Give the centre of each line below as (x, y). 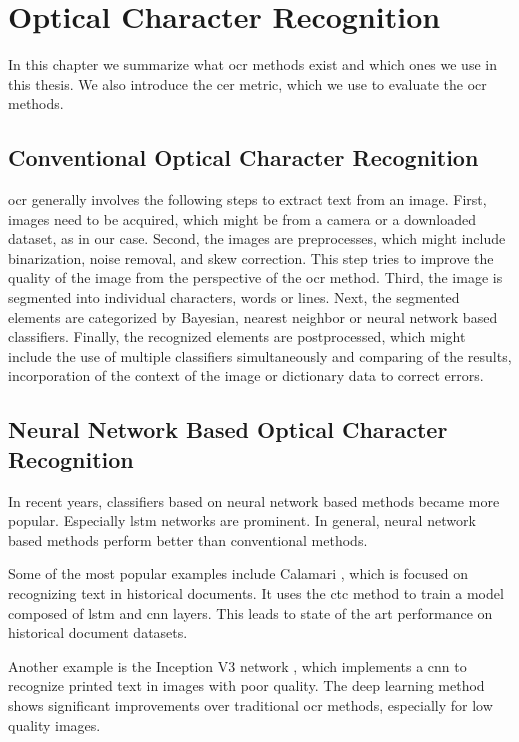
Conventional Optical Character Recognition (243, 157)
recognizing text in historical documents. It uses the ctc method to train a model (256, 593)
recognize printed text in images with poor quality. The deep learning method (246, 685)
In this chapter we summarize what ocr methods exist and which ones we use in (252, 64)
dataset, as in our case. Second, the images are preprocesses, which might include (257, 238)
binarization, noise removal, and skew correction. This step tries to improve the (251, 257)
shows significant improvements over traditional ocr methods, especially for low (250, 704)
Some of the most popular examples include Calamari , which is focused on (238, 573)
